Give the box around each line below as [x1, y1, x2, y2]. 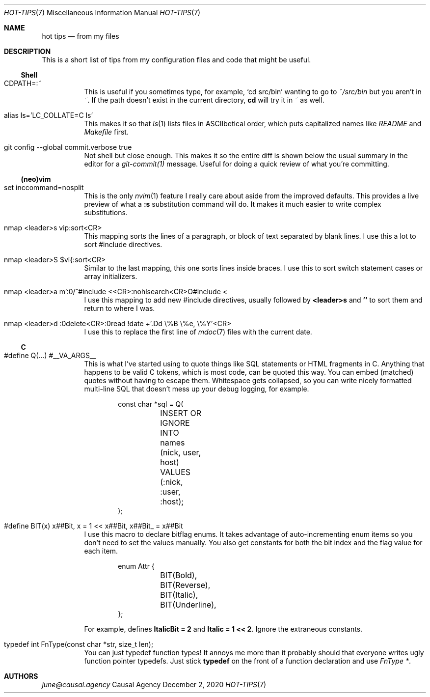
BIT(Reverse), [160, 580, 211, 590]
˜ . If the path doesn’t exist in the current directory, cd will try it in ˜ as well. [84, 96, 324, 104]
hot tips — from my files [42, 32, 119, 40]
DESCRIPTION [4, 47, 51, 56]
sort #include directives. [84, 240, 162, 249]
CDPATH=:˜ [4, 79, 42, 87]
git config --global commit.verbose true [4, 143, 132, 151]
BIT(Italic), [160, 590, 198, 600]
